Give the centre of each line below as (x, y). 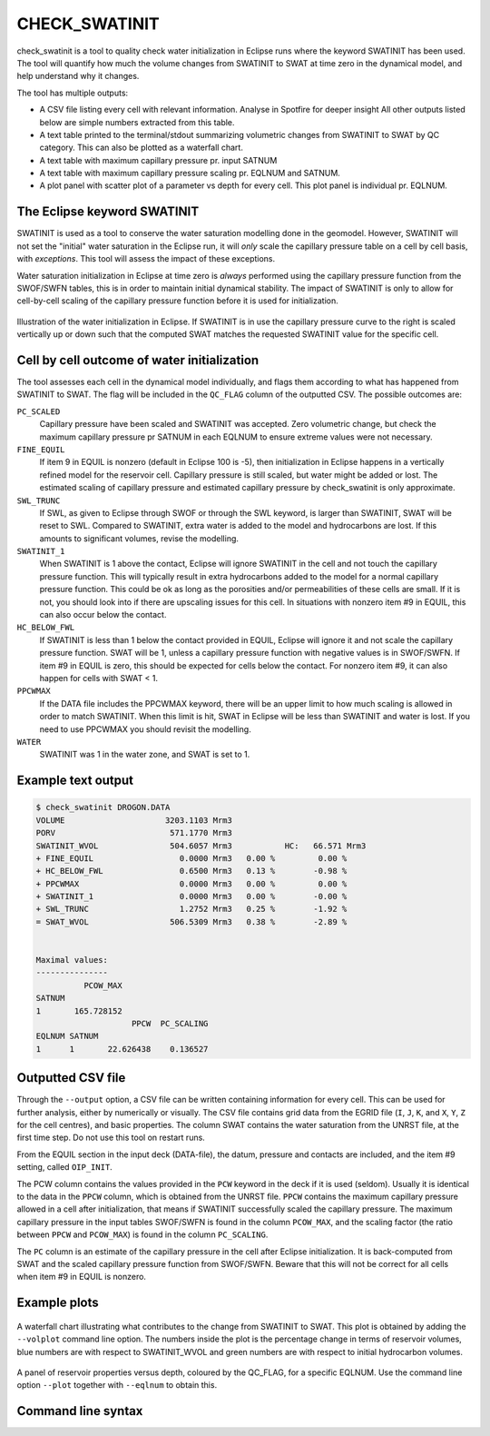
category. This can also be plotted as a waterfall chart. (142, 148)
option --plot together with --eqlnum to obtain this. (117, 1385)
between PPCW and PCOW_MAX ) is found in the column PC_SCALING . (142, 1234)
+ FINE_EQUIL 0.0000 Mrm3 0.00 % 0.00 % (191, 858)
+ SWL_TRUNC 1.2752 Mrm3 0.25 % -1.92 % (191, 909)
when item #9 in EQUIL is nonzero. (82, 1277)
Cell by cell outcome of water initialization (138, 360)
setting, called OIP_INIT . (64, 1167)
